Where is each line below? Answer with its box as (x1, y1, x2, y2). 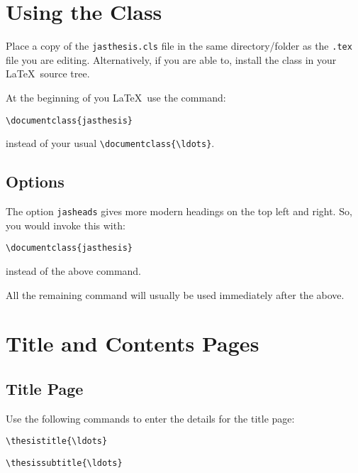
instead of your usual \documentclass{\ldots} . (6, 136, 215, 151)
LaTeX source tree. (6, 66, 90, 81)
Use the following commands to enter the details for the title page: (6, 411, 295, 425)
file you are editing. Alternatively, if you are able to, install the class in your (6, 52, 337, 67)
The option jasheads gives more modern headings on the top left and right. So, (6, 204, 352, 219)
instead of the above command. (6, 263, 142, 278)
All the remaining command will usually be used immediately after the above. (6, 287, 345, 302)
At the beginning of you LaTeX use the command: (6, 89, 226, 104)
